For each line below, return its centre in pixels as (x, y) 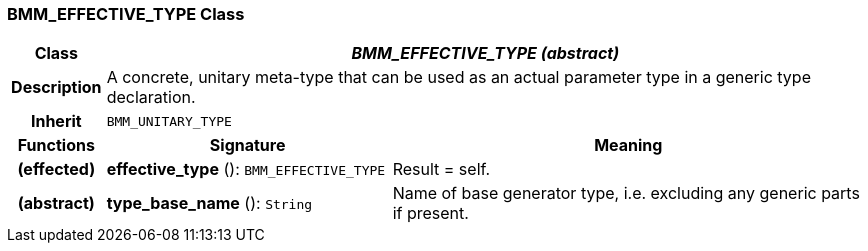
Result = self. (441, 169)
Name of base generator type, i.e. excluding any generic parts (626, 193)
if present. (430, 213)
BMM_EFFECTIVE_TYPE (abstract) (485, 53)
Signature (247, 145)
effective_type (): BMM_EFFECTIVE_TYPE (246, 169)
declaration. (151, 97)
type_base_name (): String (209, 203)
